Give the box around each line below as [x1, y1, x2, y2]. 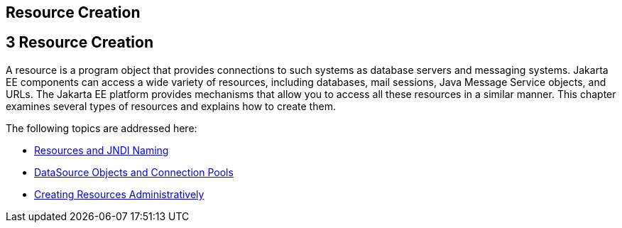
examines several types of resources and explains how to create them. [6, 99, 336, 112]
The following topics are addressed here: [6, 121, 197, 134]
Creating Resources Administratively [34, 188, 204, 200]
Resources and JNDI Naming [34, 143, 169, 156]
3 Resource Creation [6, 33, 153, 52]
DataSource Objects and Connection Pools [34, 165, 234, 178]
